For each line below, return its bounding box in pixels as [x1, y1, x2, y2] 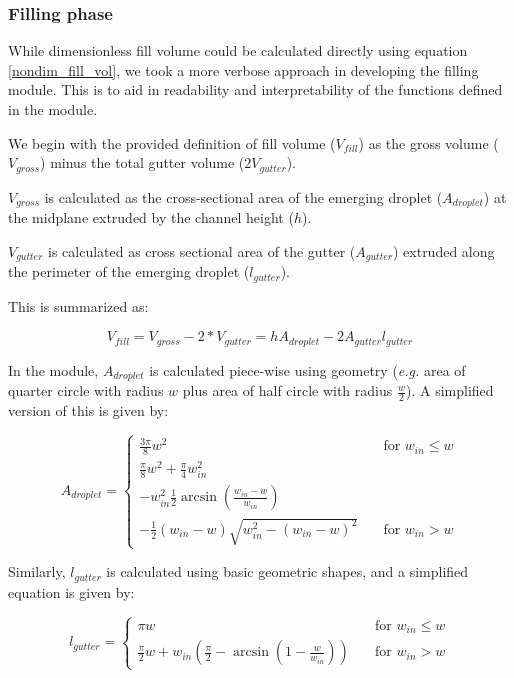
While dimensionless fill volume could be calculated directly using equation [8, 40, 468, 61]
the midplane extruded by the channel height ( [8, 207, 294, 228]
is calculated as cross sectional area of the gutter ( [48, 240, 356, 261]
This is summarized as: [8, 295, 149, 316]
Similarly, [8, 561, 66, 582]
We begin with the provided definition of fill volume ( [8, 132, 336, 153]
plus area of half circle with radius [182, 380, 393, 401]
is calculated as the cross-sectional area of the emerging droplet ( [44, 186, 443, 207]
